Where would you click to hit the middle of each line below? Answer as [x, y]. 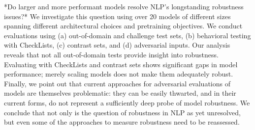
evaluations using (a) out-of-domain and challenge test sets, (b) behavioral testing [127, 35]
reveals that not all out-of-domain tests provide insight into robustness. [111, 54]
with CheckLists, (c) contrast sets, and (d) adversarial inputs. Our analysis [117, 45]
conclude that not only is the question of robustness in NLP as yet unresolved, [122, 112]
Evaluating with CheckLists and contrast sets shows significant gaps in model [121, 64]
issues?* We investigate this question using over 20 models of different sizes [117, 16]
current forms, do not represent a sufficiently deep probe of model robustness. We [127, 102]
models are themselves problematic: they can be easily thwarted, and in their [120, 93]
